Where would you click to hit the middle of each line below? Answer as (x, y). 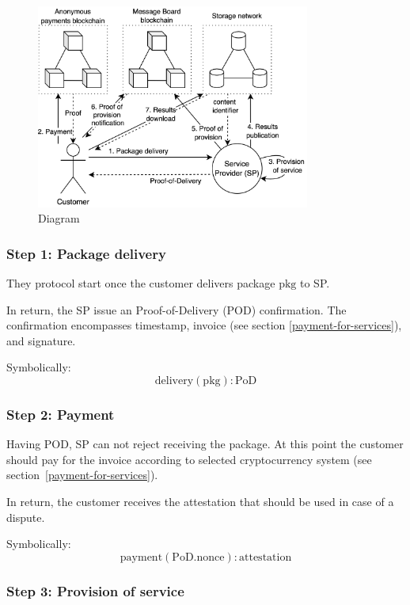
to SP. (315, 283)
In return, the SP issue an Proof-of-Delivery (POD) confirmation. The (177, 309)
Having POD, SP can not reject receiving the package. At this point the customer (205, 444)
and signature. (41, 340)
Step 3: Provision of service (95, 590)
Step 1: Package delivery (86, 253)
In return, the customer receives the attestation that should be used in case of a (200, 502)
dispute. (26, 517)
